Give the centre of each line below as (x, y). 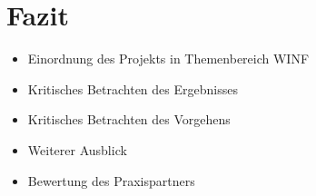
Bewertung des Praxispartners (111, 180)
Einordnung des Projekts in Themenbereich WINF (168, 59)
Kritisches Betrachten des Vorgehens (129, 119)
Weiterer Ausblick (77, 149)
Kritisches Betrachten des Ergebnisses (133, 88)
